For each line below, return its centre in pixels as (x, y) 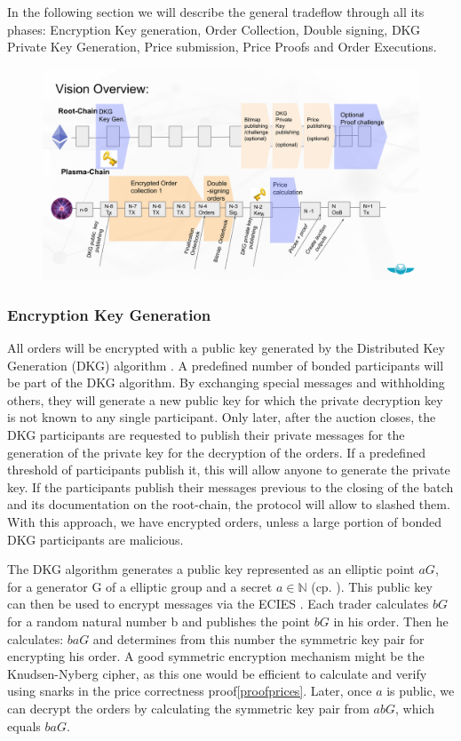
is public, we (421, 691)
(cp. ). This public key (372, 586)
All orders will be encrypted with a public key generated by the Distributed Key (226, 348)
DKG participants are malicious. (95, 539)
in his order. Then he (391, 621)
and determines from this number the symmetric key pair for (258, 638)
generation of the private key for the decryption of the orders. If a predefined (216, 452)
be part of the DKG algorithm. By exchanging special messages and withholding (226, 382)
